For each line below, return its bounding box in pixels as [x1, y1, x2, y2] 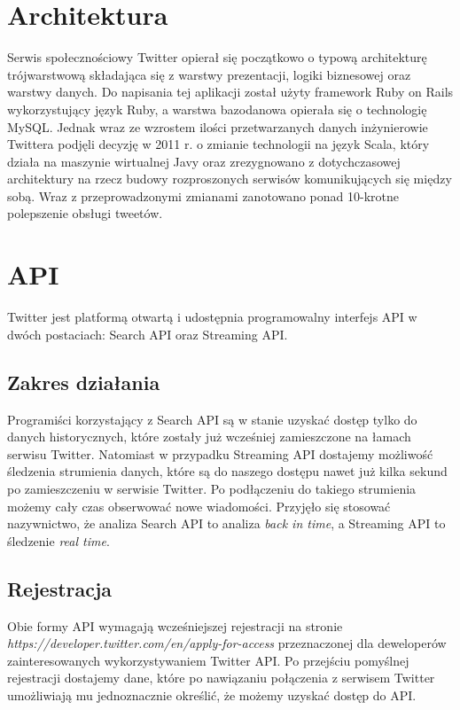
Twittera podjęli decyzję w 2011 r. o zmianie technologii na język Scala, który [7, 135, 430, 153]
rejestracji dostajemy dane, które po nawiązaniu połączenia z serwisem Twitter [7, 668, 435, 687]
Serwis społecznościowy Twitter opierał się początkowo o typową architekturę [7, 48, 427, 66]
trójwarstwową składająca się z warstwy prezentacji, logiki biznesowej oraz [7, 65, 411, 83]
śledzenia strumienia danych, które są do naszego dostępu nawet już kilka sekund [7, 462, 448, 480]
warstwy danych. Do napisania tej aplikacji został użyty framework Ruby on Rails [7, 82, 454, 101]
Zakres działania [7, 368, 160, 395]
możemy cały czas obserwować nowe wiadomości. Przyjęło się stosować [7, 496, 391, 515]
